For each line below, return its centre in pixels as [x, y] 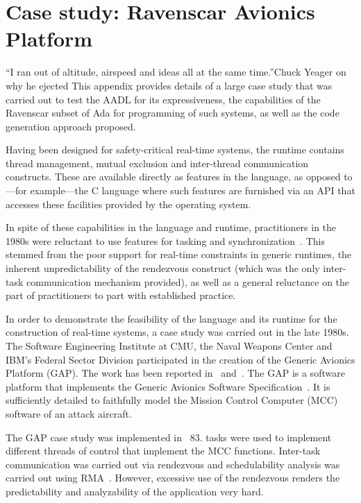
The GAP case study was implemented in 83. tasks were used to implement [169, 437]
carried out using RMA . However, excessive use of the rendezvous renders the [173, 478]
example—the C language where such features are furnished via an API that [193, 190]
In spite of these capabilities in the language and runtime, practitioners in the [171, 227]
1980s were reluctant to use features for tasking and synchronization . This [165, 240]
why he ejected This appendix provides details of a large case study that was [169, 85]
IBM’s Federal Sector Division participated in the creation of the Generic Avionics [180, 359]
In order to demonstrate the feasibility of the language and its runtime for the [171, 318]
